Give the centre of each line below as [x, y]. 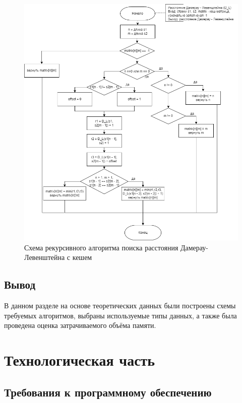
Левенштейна [45, 257]
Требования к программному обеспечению [108, 392]
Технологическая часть [80, 360]
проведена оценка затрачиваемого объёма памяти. [80, 325]
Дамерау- [194, 247]
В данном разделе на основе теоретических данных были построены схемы [120, 306]
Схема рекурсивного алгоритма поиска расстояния [101, 247]
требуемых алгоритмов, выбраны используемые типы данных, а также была [120, 315]
